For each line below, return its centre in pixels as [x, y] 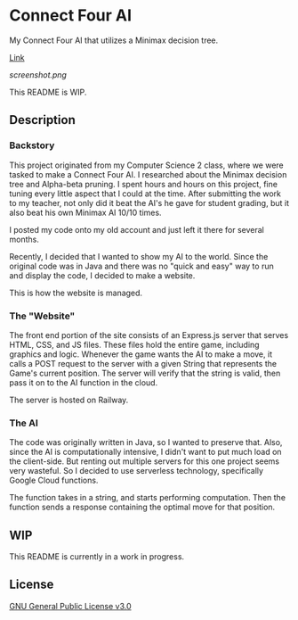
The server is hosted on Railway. [69, 400]
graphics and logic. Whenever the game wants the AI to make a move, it [141, 354]
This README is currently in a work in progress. [97, 557]
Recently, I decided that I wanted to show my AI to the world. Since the [139, 256]
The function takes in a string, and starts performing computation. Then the [148, 498]
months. [24, 239]
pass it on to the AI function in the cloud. [84, 382]
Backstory [32, 145]
